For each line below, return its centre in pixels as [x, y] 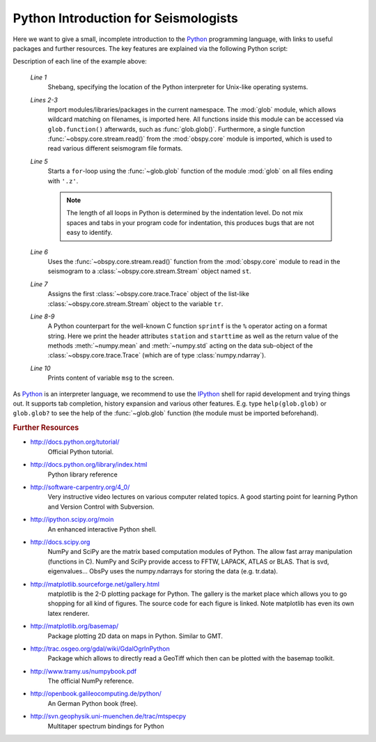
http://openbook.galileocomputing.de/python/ [96, 694]
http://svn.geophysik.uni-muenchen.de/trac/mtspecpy [108, 716]
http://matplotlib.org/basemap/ [75, 626]
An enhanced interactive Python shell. [102, 529]
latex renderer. [69, 613]
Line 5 [39, 161]
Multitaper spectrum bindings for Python [106, 726]
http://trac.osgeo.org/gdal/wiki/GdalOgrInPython [100, 649]
